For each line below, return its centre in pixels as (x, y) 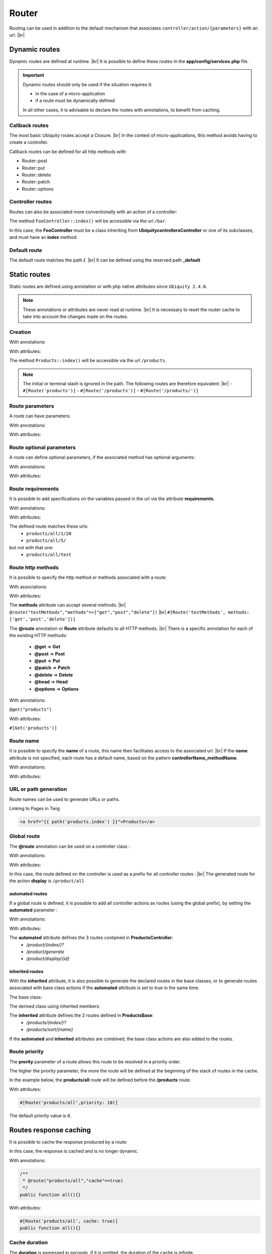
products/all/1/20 (49, 533)
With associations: (28, 586)
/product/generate (45, 952)
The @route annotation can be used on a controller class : (70, 846)
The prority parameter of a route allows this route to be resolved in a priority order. (95, 1061)
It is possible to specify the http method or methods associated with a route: (88, 577)
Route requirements (34, 489)
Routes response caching (50, 1130)
